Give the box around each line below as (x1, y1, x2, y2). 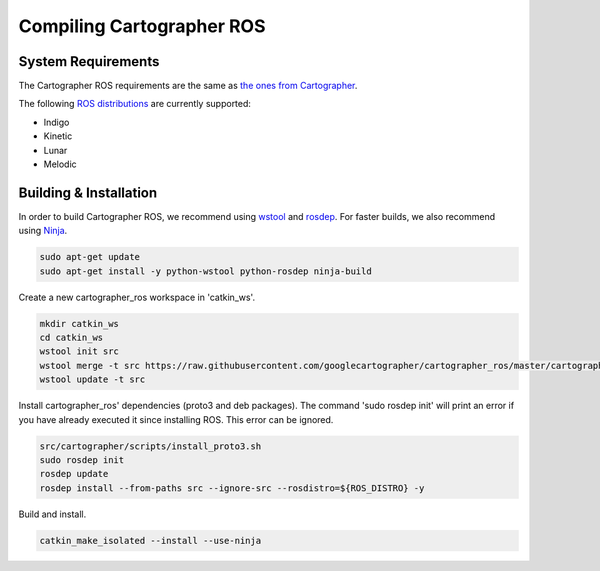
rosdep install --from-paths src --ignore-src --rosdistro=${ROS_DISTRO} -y (39, 482, 425, 494)
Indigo (43, 116, 70, 128)
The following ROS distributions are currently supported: (18, 98, 252, 110)
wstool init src (39, 346, 120, 357)
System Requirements (18, 53, 160, 70)
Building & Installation (18, 184, 158, 201)
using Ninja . (18, 225, 68, 237)
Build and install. (18, 508, 87, 520)
